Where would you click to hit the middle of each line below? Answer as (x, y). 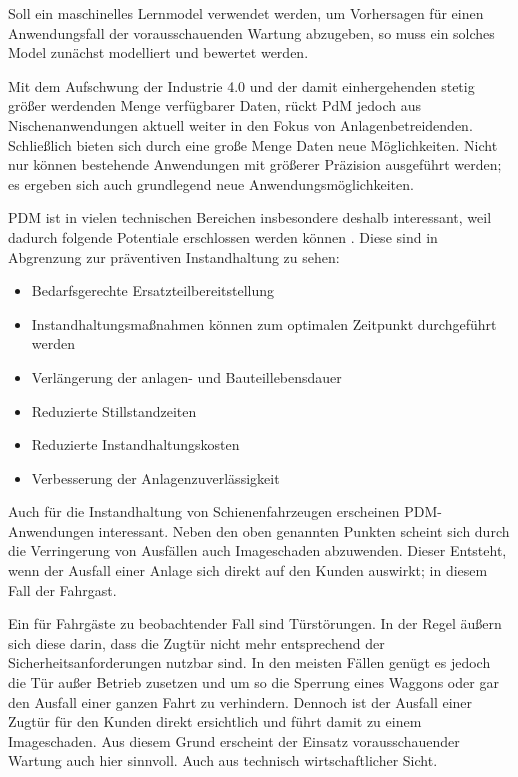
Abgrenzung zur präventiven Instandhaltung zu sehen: (174, 256)
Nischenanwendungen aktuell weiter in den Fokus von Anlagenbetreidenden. (240, 124)
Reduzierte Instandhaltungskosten (135, 444)
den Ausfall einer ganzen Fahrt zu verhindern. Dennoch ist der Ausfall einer (240, 701)
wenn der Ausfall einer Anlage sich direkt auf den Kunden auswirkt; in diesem (248, 570)
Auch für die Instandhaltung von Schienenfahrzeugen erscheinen (204, 511)
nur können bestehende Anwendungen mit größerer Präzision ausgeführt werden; (255, 164)
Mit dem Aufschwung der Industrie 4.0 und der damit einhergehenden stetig (241, 85)
